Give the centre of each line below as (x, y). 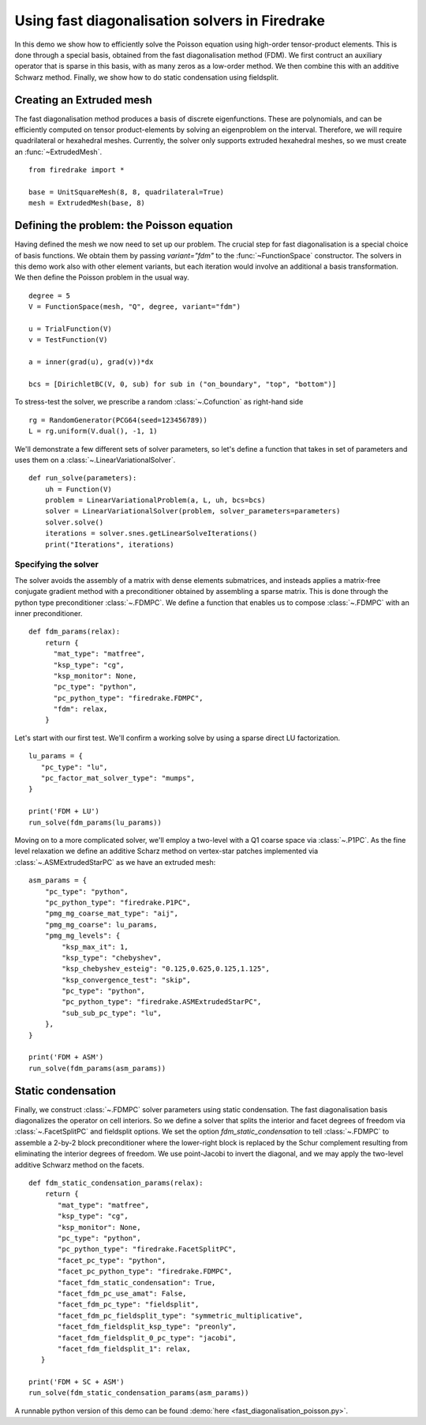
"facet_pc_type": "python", (112, 1260)
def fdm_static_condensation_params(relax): (116, 1183)
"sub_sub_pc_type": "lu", (112, 1013)
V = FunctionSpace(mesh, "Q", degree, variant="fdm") (135, 307)
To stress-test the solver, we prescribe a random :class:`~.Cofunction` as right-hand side (159, 402)
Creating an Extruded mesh (84, 100)
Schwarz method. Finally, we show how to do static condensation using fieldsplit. (147, 77)
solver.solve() (74, 522)
